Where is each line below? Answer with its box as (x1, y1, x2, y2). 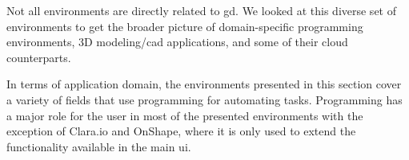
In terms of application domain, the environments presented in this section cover (6, 76, 402, 92)
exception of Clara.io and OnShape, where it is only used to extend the (6, 123, 356, 139)
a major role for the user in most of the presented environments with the (6, 107, 363, 123)
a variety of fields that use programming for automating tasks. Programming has (6, 91, 403, 107)
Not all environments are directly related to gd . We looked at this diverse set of (6, 2, 396, 18)
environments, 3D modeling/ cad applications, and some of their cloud (6, 33, 348, 50)
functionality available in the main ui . (6, 138, 191, 154)
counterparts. (6, 49, 71, 65)
